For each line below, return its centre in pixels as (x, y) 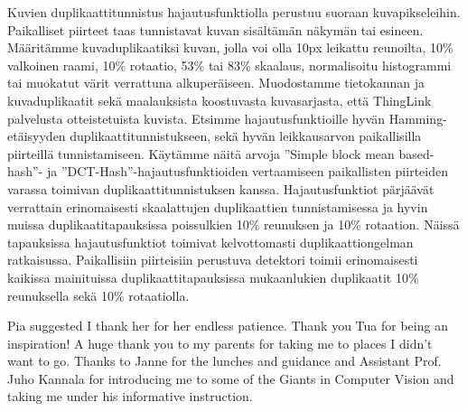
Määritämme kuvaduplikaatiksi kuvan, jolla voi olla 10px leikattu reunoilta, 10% (230, 47)
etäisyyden (37, 136)
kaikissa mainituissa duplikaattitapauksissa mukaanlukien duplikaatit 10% (213, 277)
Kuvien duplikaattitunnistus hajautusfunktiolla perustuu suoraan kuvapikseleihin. (234, 12)
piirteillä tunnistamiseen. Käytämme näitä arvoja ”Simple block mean (201, 153)
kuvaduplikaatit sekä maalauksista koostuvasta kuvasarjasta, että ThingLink (219, 100)
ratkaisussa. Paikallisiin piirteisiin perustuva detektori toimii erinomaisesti (213, 260)
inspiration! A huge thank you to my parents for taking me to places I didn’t (220, 343)
